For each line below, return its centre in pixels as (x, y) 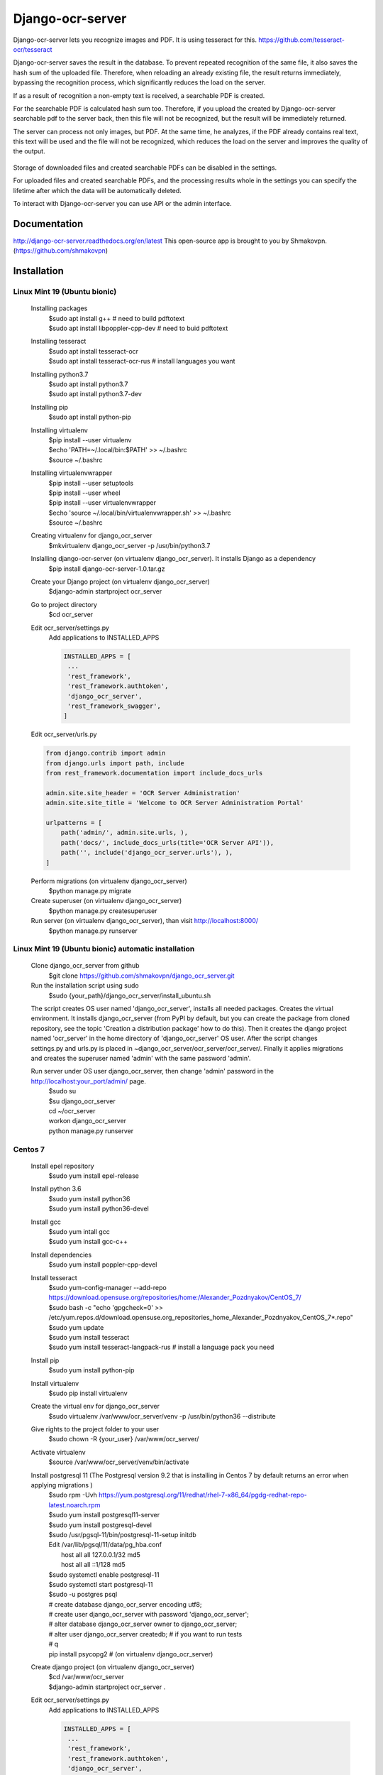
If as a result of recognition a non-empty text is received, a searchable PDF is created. (139, 95)
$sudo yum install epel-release (94, 1176)
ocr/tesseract (33, 49)
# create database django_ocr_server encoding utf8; (125, 1604)
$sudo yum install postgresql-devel (100, 1525)
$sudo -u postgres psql (83, 1595)
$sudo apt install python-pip (90, 417)
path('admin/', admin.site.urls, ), (124, 833)
